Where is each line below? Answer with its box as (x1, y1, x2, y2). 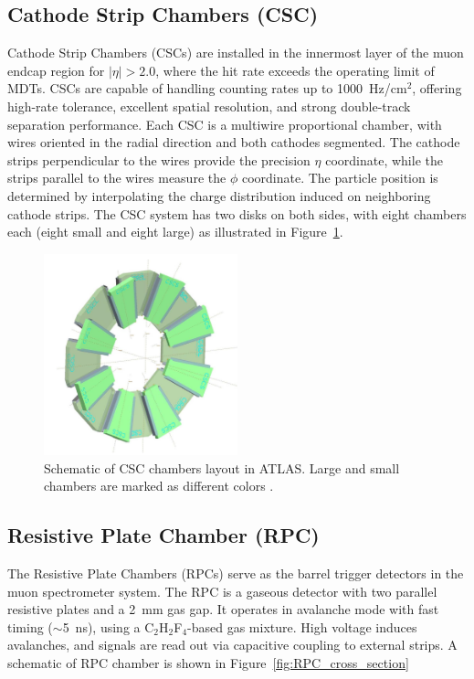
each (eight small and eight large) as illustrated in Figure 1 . (7, 222, 343, 241)
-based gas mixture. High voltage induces (187, 617, 417, 636)
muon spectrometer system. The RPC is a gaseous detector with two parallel (7, 581, 437, 600)
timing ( (7, 617, 53, 636)
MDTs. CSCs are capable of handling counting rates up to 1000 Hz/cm (7, 79, 407, 98)
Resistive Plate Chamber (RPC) (7, 521, 320, 549)
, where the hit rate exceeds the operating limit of (155, 60, 435, 80)
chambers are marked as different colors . (44, 476, 274, 495)
